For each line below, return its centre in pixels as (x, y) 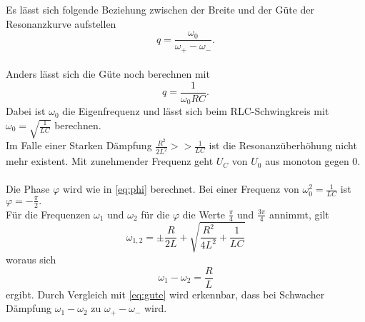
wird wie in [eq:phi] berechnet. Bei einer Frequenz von (181, 189)
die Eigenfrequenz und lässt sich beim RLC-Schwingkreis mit (196, 111)
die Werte (204, 214)
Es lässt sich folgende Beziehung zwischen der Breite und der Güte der (160, 9)
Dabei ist (26, 111)
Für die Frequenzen (48, 214)
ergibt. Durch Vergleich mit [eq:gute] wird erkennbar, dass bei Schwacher (165, 294)
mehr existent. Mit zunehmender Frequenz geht (110, 161)
